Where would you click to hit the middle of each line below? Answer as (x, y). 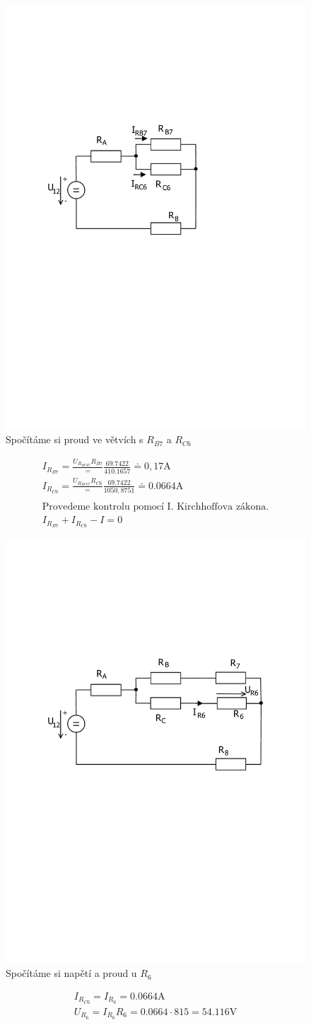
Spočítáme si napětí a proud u (71, 973)
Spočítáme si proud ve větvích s (75, 439)
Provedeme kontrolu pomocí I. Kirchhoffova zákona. (155, 507)
